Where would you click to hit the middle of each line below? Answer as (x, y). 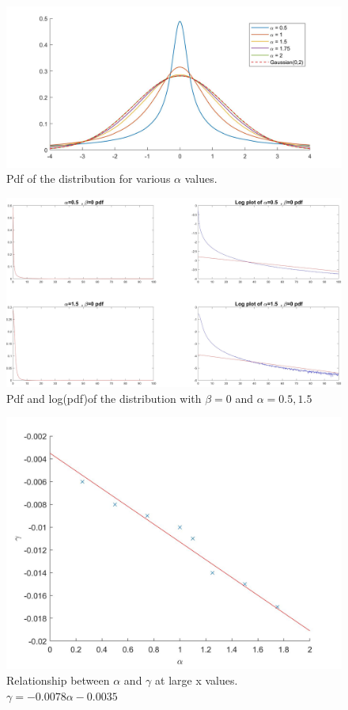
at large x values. (197, 680)
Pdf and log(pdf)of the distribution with (104, 398)
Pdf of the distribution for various (89, 178)
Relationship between (58, 680)
